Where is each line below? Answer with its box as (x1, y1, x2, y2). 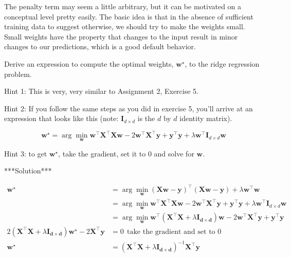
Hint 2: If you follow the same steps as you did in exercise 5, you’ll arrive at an (4, 103, 253, 113)
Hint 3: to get (4, 148, 47, 159)
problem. (4, 68, 32, 79)
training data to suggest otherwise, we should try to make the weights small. (4, 21, 245, 32)
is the (137, 113, 155, 124)
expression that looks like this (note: (4, 113, 119, 124)
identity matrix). (179, 113, 232, 124)
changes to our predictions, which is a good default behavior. (4, 41, 196, 52)
